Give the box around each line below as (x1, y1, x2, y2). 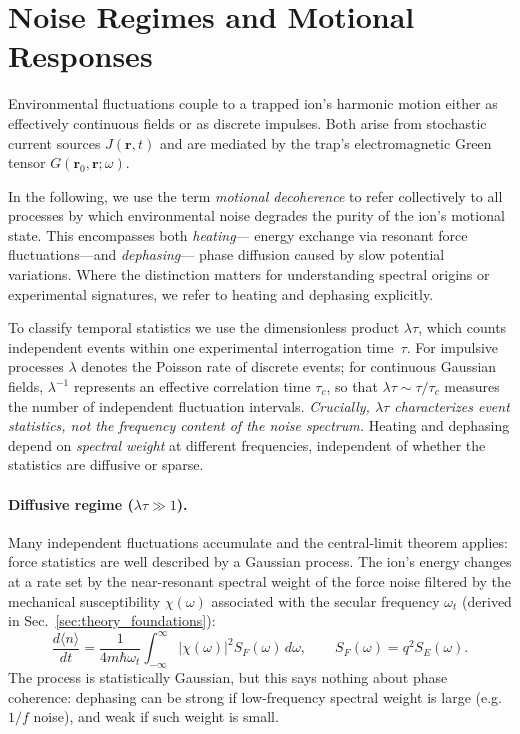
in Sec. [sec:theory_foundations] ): (8, 610, 216, 631)
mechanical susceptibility (8, 590, 161, 611)
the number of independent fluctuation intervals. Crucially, (8, 395, 370, 416)
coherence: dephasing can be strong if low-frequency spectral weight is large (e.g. (8, 686, 502, 707)
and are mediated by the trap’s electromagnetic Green (159, 132, 492, 153)
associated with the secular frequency (211, 590, 440, 611)
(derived (462, 590, 512, 611)
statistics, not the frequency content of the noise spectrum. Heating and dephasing (8, 415, 510, 436)
